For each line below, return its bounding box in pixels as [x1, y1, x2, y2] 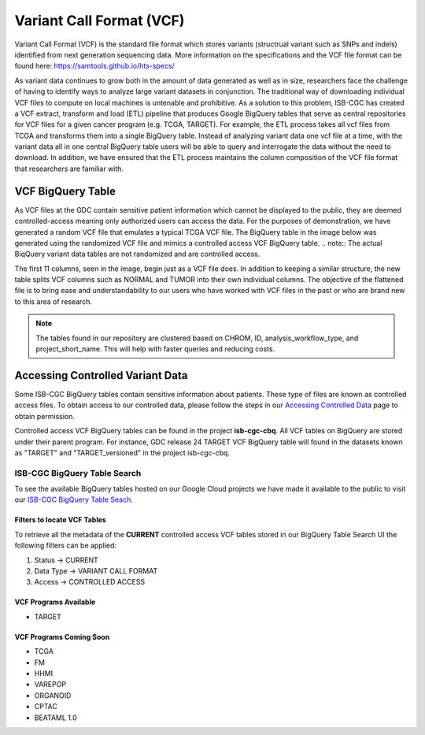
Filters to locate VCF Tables [14, 515, 106, 525]
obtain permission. [14, 411, 75, 421]
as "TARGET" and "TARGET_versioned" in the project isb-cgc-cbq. [14, 447, 230, 457]
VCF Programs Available [14, 597, 96, 607]
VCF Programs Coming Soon [14, 632, 110, 641]
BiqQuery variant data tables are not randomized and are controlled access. [14, 249, 261, 259]
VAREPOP [34, 680, 67, 689]
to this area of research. [14, 296, 92, 306]
